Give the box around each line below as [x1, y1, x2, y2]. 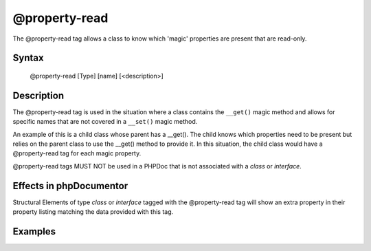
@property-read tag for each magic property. [12, 149, 142, 157]
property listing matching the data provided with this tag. [12, 208, 174, 216]
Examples [12, 226, 56, 237]
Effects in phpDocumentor [12, 179, 128, 192]
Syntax [12, 52, 44, 64]
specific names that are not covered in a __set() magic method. [12, 118, 198, 126]
